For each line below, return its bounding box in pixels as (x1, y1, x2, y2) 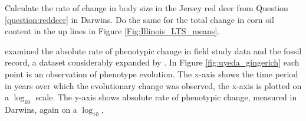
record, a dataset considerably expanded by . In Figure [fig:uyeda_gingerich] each (5, 56, 300, 68)
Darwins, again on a (5, 103, 77, 115)
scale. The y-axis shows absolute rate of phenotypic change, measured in (35, 91, 297, 103)
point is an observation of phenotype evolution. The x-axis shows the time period (5, 67, 298, 80)
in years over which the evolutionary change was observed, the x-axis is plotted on (5, 79, 302, 91)
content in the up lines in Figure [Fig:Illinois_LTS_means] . (5, 25, 220, 37)
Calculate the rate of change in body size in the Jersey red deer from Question (5, 2, 288, 14)
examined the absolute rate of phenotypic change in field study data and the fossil (5, 44, 302, 57)
